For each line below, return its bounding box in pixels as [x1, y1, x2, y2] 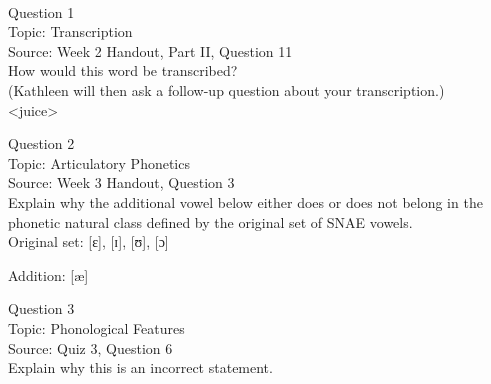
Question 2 [8, 133, 75, 154]
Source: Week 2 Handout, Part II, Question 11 [8, 40, 293, 61]
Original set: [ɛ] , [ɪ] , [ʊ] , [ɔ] [8, 231, 169, 252]
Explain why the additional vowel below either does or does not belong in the [8, 191, 483, 212]
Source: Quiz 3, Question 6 [8, 337, 173, 358]
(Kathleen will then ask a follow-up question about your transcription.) [8, 79, 445, 100]
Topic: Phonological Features [8, 317, 185, 338]
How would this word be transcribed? [8, 60, 238, 81]
